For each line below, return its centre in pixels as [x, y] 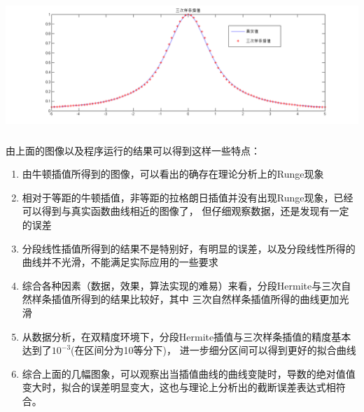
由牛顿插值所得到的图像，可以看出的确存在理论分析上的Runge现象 [173, 174]
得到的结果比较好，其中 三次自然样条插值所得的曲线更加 [210, 299]
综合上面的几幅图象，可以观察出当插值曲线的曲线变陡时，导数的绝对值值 [189, 373]
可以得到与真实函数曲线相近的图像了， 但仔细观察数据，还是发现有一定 [185, 211]
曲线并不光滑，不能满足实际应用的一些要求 [120, 262]
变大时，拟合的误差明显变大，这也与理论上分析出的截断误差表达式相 [179, 387]
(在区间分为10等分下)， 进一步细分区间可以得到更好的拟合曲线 [213, 350]
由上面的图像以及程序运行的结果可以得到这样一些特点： [133, 150]
